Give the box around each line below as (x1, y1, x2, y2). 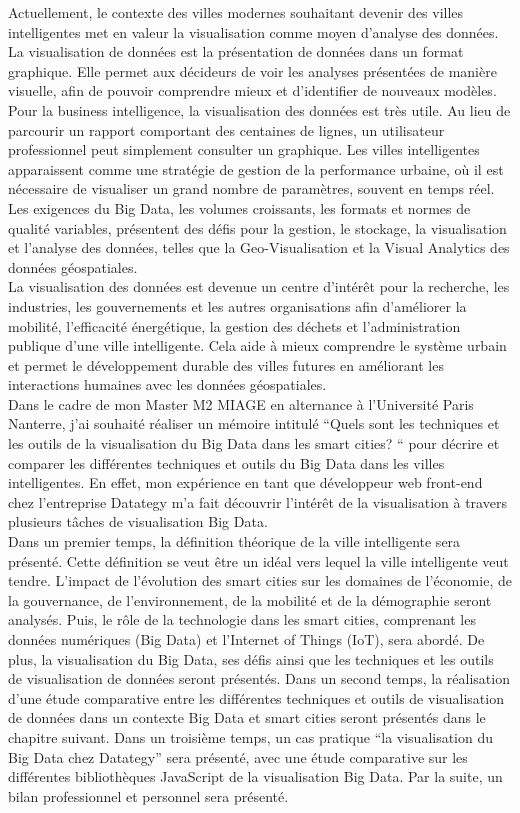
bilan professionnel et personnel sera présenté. (8, 785, 289, 806)
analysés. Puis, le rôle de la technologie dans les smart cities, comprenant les (8, 609, 476, 630)
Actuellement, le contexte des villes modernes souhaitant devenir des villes (8, 2, 464, 22)
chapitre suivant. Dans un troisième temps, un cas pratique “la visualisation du (8, 726, 494, 747)
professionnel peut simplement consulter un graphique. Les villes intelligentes (8, 139, 480, 160)
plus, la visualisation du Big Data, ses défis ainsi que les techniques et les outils (8, 648, 494, 669)
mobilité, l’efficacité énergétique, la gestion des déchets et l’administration (8, 315, 461, 336)
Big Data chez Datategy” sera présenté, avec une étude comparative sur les (8, 746, 468, 767)
